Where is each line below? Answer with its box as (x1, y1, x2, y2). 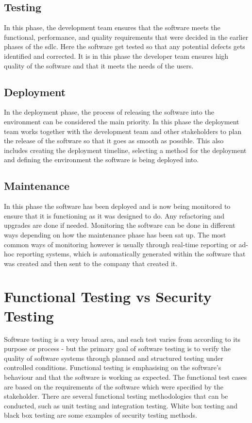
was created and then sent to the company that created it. (4, 258, 178, 268)
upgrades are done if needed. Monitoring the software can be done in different (4, 220, 235, 230)
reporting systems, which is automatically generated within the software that (17, 249, 246, 259)
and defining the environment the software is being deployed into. (4, 154, 199, 165)
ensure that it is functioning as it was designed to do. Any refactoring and (4, 210, 224, 220)
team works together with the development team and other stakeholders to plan (4, 126, 242, 136)
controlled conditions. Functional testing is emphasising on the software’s (4, 362, 221, 372)
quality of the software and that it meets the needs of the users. (4, 60, 194, 70)
